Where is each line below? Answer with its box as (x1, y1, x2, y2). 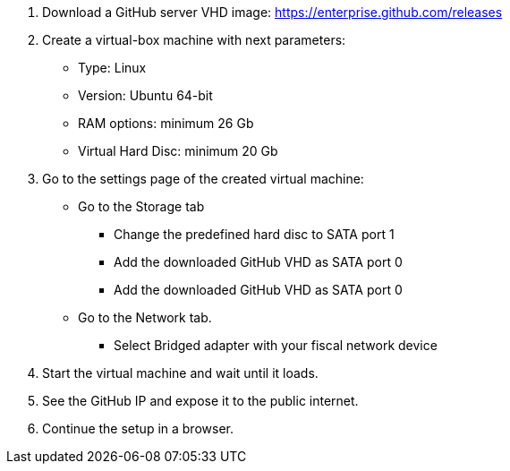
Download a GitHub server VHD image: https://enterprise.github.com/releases (42, 4, 503, 20)
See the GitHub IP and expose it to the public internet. (42, 393, 359, 408)
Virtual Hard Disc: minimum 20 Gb (78, 143, 278, 158)
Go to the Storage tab (78, 199, 205, 214)
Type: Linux (78, 60, 147, 75)
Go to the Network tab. (78, 310, 212, 325)
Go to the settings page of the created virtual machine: (42, 171, 364, 186)
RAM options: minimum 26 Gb (78, 116, 254, 131)
